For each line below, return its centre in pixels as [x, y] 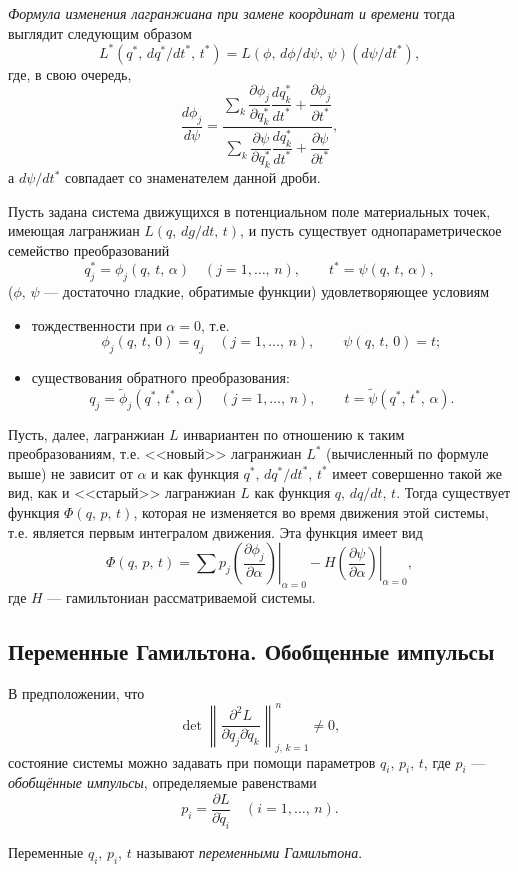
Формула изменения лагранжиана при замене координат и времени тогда [231, 13]
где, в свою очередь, [70, 73]
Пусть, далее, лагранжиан [86, 433]
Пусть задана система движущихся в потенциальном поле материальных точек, [249, 210]
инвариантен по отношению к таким [294, 433]
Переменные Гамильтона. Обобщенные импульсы [251, 650]
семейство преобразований [89, 250]
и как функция [195, 472]
